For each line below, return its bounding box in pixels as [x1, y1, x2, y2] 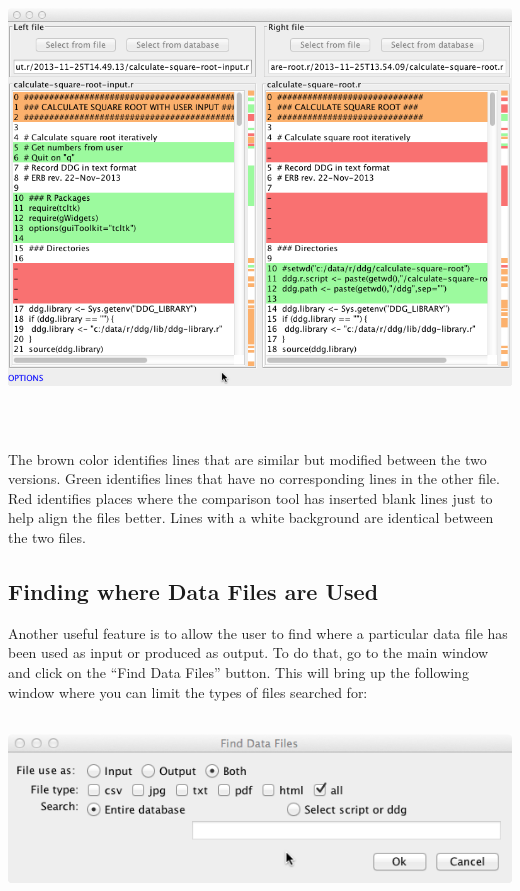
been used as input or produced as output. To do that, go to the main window [8, 642, 489, 663]
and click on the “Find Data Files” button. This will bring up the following [8, 661, 469, 682]
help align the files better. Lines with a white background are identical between [8, 507, 494, 528]
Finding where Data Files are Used [8, 575, 379, 606]
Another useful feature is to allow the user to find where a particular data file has [8, 622, 508, 643]
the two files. [8, 526, 86, 547]
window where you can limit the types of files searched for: [8, 681, 368, 702]
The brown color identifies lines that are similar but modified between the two [8, 448, 487, 469]
